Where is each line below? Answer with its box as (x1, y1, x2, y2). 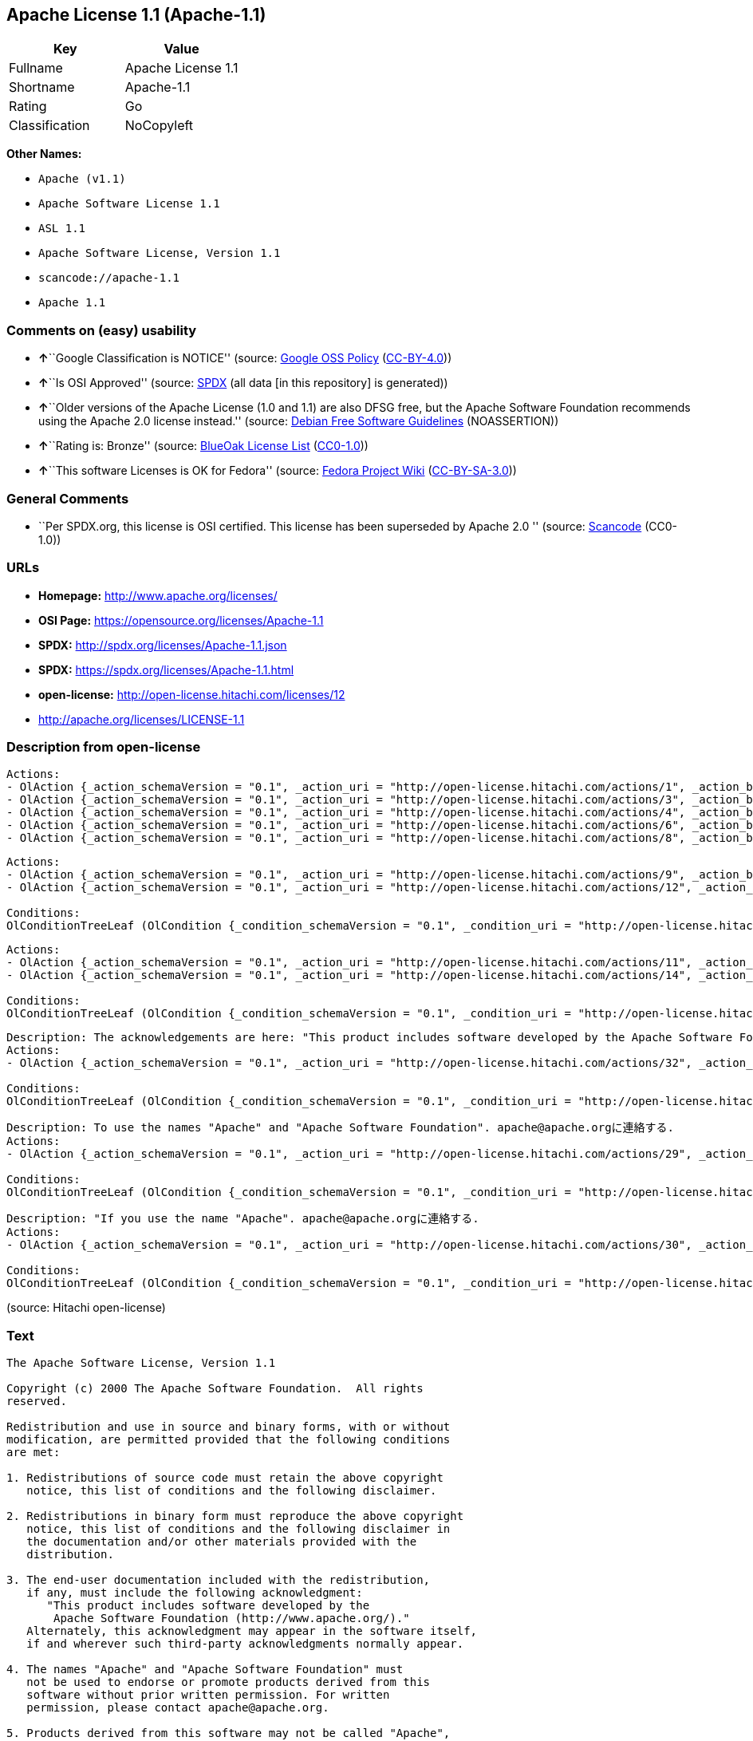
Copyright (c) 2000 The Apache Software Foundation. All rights (6, 1382, 424, 1396)
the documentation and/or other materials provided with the (26, 1535, 417, 1549)
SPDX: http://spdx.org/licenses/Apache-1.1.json (38, 638, 287, 652)
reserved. (6, 1395, 67, 1408)
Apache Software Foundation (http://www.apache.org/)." (53, 1612, 410, 1625)
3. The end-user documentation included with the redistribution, (6, 1573, 431, 1587)
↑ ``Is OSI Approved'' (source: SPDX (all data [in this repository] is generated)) (38, 376, 448, 390)
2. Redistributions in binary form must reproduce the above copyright (6, 1510, 464, 1523)
